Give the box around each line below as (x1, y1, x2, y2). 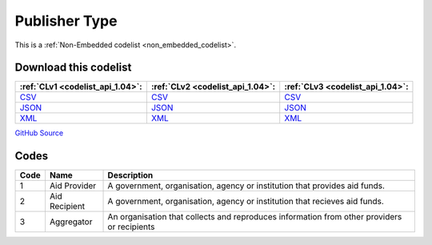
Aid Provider (49, 180, 97, 191)
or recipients (107, 221, 155, 232)
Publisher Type (14, 12, 118, 30)
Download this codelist (14, 61, 132, 74)
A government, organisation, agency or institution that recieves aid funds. (107, 196, 384, 207)
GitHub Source (14, 128, 64, 138)
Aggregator (49, 216, 93, 227)
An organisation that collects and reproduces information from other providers (107, 211, 402, 223)
